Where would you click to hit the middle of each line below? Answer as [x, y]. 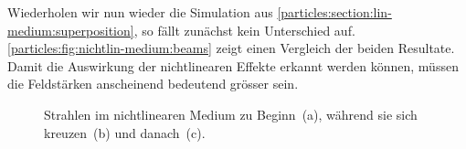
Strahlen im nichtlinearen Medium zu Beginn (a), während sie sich [231, 114]
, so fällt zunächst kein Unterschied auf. [244, 30]
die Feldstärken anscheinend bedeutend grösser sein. [153, 84]
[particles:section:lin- [334, 12]
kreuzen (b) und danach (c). [125, 132]
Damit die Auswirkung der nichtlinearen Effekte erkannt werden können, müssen [233, 65]
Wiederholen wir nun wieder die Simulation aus [140, 12]
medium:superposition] [71, 30]
